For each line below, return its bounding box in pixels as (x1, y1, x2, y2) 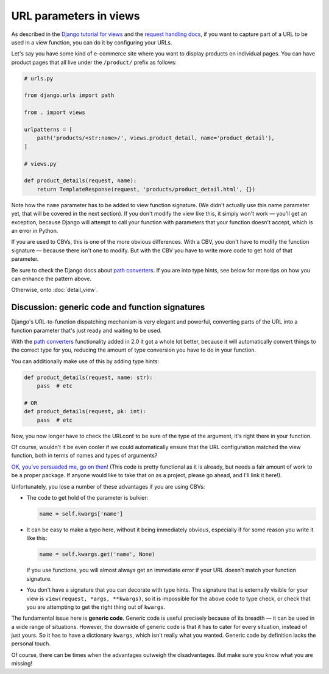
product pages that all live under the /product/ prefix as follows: (11, 59, 177, 66)
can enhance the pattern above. (11, 275, 91, 282)
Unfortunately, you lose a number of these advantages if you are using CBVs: (11, 483, 205, 490)
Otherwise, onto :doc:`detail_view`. (11, 286, 98, 294)
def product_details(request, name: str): (24, 374, 153, 381)
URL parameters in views (11, 9, 140, 23)
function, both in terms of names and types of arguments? (11, 452, 158, 459)
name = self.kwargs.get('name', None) (39, 551, 155, 558)
